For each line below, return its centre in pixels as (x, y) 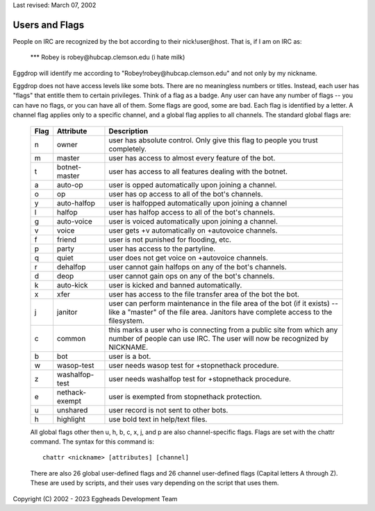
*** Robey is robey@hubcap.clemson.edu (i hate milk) (108, 57)
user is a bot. (130, 356)
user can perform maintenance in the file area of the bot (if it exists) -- (223, 303)
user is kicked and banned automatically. (175, 285)
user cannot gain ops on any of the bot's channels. (192, 276)
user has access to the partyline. (162, 249)
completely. (128, 149)
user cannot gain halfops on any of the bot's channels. (198, 267)
